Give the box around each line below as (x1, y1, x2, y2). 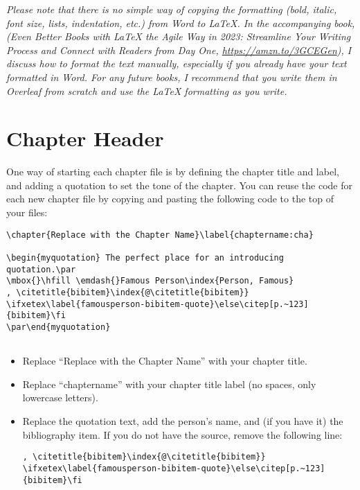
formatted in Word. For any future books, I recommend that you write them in (6, 69, 337, 84)
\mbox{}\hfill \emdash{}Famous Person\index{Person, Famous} (6, 276, 294, 286)
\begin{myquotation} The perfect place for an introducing (6, 252, 284, 263)
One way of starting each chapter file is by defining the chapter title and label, (6, 164, 339, 179)
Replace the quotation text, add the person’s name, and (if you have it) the (22, 414, 343, 428)
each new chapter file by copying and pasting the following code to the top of (6, 191, 334, 206)
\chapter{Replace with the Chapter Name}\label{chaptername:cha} (6, 229, 314, 240)
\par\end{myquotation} (6, 322, 111, 332)
